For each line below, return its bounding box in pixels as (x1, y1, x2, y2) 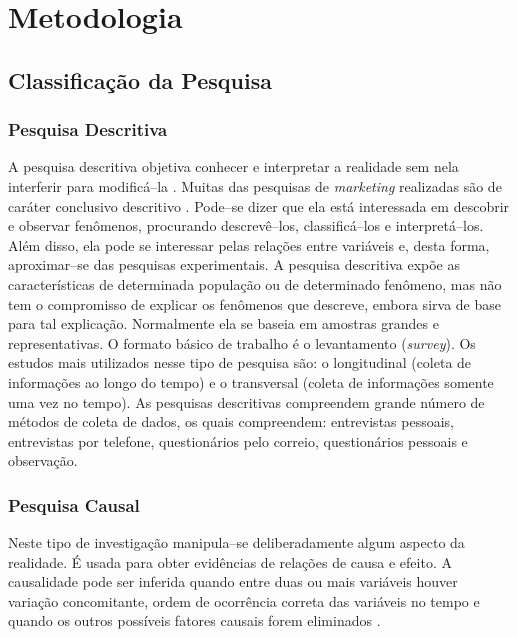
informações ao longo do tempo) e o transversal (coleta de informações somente (8, 371, 494, 392)
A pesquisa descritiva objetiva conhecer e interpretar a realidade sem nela (8, 156, 459, 177)
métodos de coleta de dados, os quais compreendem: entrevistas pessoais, (8, 411, 454, 432)
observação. (8, 450, 78, 471)
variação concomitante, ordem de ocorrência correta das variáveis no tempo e (8, 590, 480, 611)
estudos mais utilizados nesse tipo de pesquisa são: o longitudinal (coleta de (8, 352, 472, 373)
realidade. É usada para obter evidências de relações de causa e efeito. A (8, 551, 452, 572)
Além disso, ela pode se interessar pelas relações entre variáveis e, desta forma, (8, 234, 490, 255)
